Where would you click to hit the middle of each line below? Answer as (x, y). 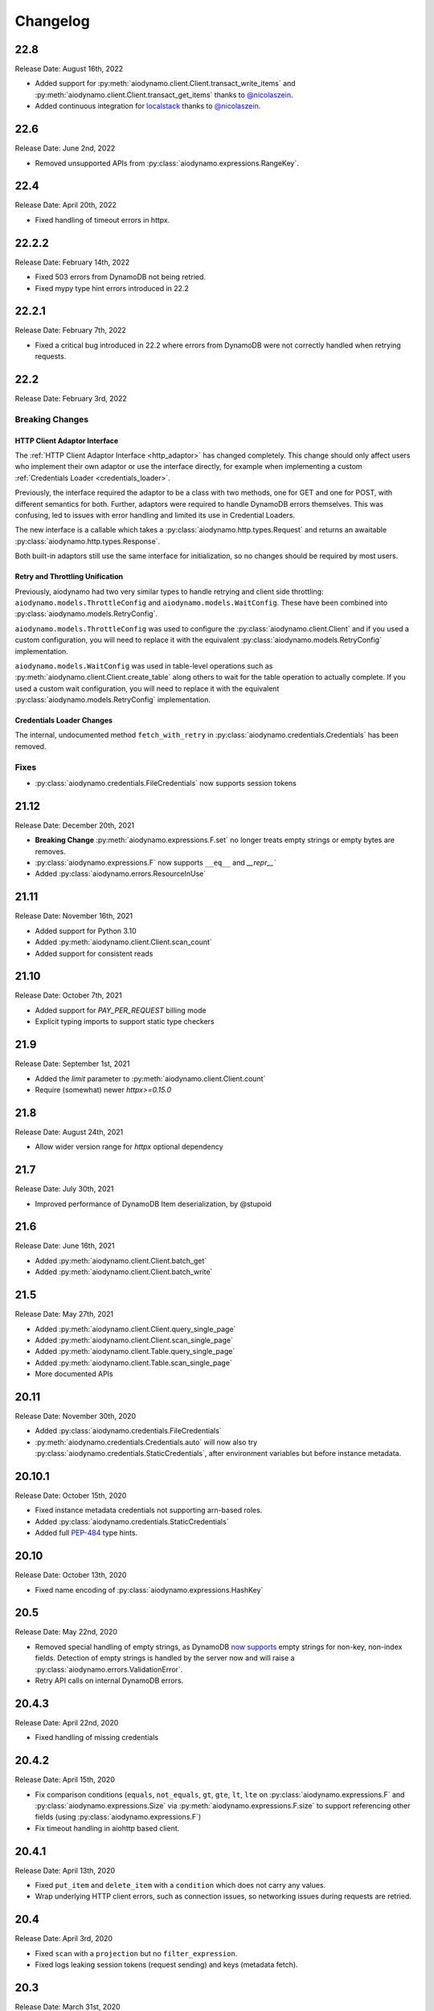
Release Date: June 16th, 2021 (65, 1246)
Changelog (52, 21)
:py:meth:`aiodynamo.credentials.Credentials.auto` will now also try (146, 1442)
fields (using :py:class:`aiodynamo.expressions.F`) (118, 1817)
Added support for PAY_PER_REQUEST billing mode (121, 1010)
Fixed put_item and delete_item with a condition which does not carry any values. (180, 1886)
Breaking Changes (52, 419)
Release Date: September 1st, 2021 (72, 1064)
